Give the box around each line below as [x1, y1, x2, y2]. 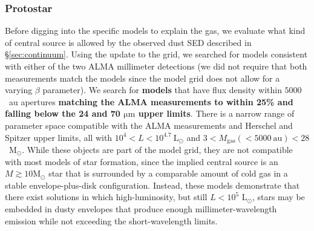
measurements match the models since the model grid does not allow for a [5, 71, 280, 84]
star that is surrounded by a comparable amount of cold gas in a [48, 167, 288, 180]
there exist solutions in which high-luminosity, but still [5, 190, 208, 203]
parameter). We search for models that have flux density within [42, 83, 282, 96]
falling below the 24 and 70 [5, 107, 120, 120]
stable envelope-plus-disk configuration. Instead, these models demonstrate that [5, 178, 300, 191]
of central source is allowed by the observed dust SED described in [5, 36, 252, 48]
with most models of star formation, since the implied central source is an [5, 155, 278, 168]
